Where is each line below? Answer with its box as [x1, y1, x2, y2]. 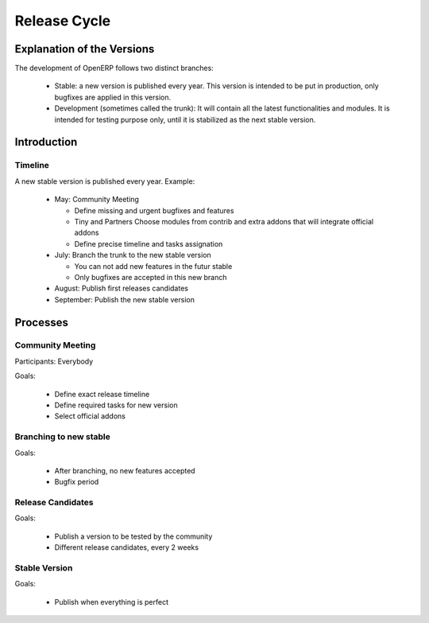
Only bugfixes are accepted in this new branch [74, 272, 227, 282]
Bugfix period [54, 477, 99, 487]
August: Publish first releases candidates [54, 283, 188, 294]
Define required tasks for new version [54, 400, 178, 410]
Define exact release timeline [54, 389, 150, 399]
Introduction [14, 135, 78, 149]
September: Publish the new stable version [54, 294, 195, 304]
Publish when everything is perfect [54, 597, 168, 606]
